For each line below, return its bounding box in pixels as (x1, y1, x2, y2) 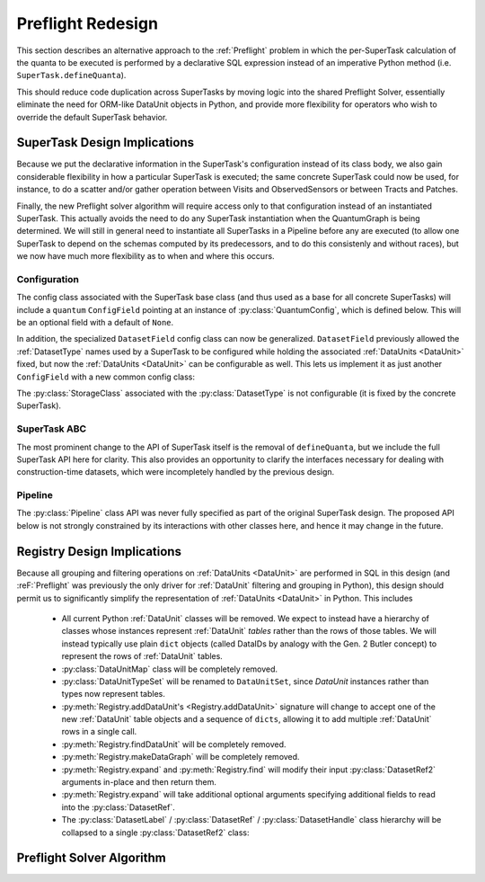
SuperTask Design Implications (16, 135, 195, 150)
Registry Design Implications (16, 544, 181, 559)
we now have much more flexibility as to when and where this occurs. (16, 251, 275, 262)
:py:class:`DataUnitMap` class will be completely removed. (61, 664, 278, 674)
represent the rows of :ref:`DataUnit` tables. (61, 651, 224, 662)
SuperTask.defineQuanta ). (16, 70, 127, 81)
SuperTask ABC (16, 423, 87, 435)
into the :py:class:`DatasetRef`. (61, 801, 175, 813)
